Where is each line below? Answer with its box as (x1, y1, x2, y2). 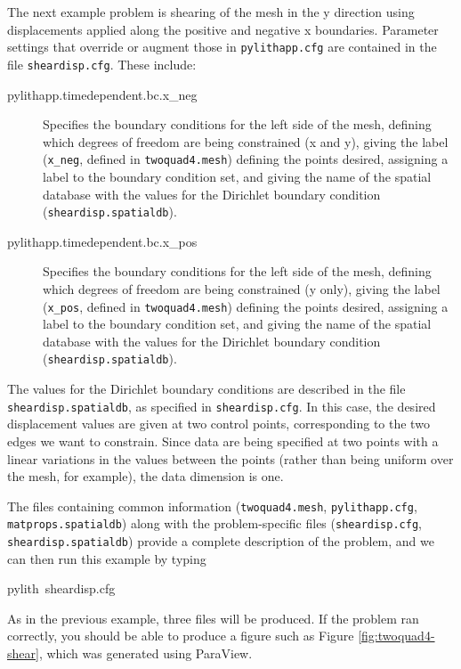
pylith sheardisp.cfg (7, 579, 116, 598)
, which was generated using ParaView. (38, 644, 253, 663)
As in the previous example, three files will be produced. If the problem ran (7, 608, 419, 627)
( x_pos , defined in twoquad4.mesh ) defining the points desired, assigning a (43, 297, 449, 315)
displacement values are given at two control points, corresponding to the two (7, 414, 430, 433)
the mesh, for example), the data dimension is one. (7, 467, 284, 485)
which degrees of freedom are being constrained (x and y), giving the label (43, 132, 449, 151)
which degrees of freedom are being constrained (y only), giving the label (43, 279, 441, 298)
